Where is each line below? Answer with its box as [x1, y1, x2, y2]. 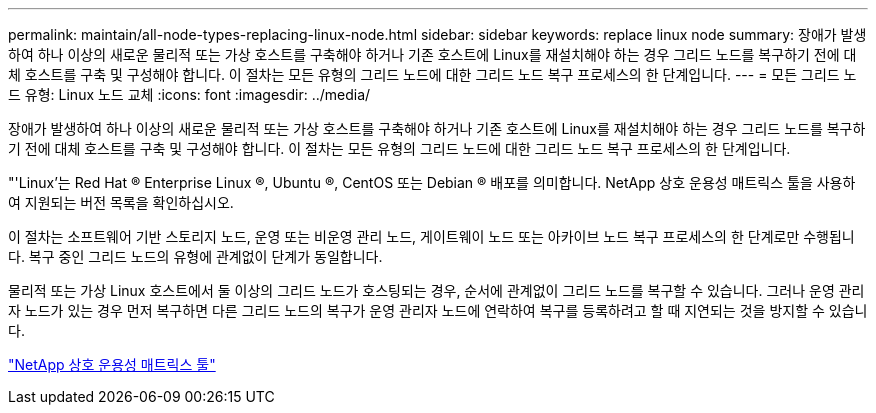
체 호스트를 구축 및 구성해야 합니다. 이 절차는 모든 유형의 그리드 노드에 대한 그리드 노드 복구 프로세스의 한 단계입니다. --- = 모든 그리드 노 [8, 66, 857, 83]
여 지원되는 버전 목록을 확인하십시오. [8, 194, 234, 211]
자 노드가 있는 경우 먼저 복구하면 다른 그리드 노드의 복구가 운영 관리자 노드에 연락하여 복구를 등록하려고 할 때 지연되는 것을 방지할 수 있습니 [8, 302, 868, 319]
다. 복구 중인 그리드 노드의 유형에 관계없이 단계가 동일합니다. [8, 248, 383, 265]
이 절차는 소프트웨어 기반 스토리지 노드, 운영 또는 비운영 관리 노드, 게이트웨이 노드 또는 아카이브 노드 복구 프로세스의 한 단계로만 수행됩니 [8, 228, 855, 245]
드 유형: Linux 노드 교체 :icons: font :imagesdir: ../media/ [8, 86, 371, 103]
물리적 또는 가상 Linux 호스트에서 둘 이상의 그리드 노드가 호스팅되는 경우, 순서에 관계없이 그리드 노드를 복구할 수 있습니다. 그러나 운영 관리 [8, 282, 865, 299]
